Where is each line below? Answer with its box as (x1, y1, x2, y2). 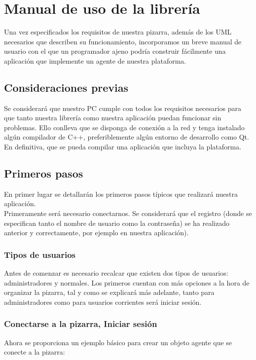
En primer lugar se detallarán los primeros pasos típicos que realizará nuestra (4, 188, 238, 199)
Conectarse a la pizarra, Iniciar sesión (4, 318, 157, 330)
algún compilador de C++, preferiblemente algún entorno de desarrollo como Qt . (4, 132, 249, 142)
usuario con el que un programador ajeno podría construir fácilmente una (4, 46, 226, 56)
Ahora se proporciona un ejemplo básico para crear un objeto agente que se (4, 337, 232, 347)
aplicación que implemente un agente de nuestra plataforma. (4, 55, 186, 66)
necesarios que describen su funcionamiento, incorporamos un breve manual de (4, 36, 242, 46)
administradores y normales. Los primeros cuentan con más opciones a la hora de (4, 277, 250, 288)
